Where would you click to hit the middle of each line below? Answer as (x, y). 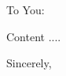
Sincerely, (29, 63)
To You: (26, 9)
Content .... (34, 36)
